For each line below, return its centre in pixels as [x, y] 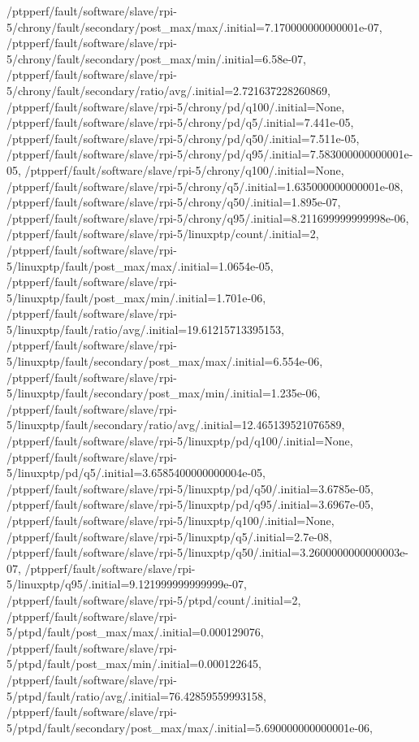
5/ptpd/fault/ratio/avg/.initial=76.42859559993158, [136, 695]
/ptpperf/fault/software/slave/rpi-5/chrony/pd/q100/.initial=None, [176, 106]
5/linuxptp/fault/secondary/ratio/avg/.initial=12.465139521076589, [176, 425]
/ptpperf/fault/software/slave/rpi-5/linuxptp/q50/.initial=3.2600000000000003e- [208, 552]
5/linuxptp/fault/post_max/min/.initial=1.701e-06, [136, 297]
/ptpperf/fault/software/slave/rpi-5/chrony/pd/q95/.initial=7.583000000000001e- [210, 154]
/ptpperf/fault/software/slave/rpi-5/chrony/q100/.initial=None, [184, 169]
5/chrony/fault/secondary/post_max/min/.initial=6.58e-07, [156, 58]
